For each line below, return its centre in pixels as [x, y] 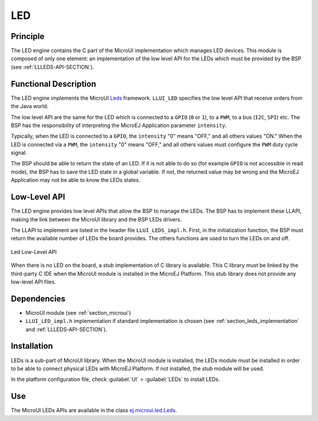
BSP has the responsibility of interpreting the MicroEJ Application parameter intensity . [119, 125]
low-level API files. [33, 282]
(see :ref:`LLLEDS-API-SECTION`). [52, 67]
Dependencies [38, 298]
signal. [19, 153]
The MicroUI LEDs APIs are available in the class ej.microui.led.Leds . [94, 410]
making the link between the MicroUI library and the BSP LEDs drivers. [96, 219]
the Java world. [30, 106]
